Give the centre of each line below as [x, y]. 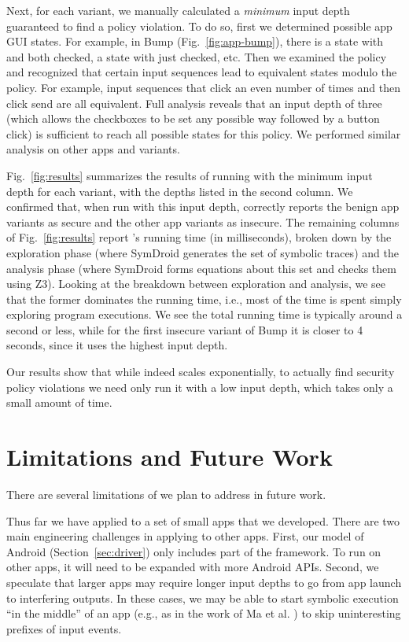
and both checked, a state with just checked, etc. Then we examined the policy [197, 56]
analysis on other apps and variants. [93, 149]
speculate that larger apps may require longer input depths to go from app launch [204, 582]
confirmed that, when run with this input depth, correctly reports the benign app [203, 207]
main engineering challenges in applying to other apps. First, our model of [185, 536]
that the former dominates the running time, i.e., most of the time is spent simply [204, 299]
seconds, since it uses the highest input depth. [117, 345]
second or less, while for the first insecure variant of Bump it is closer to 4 [185, 329]
